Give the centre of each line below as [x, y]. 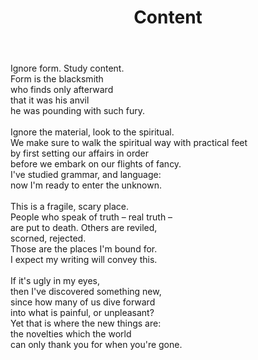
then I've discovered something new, [86, 292]
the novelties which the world [71, 334]
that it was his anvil [50, 100]
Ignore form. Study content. [67, 68]
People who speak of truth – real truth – [91, 217]
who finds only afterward [62, 90]
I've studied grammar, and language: [86, 175]
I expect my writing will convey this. [84, 260]
